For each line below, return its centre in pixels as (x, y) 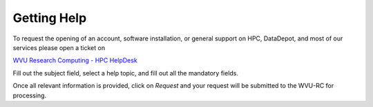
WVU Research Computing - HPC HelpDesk (75, 60)
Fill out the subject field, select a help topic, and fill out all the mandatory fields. (125, 73)
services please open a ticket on (59, 47)
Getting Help (50, 18)
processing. (30, 95)
